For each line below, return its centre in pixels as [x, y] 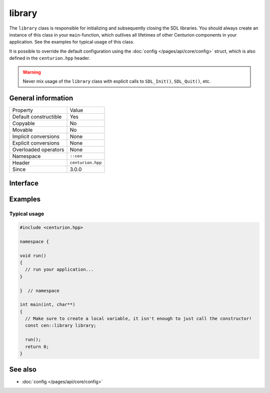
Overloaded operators [38, 149]
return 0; [37, 346]
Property [23, 110]
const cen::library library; [61, 326]
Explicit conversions [36, 143]
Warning [32, 72]
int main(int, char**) [47, 305]
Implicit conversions [36, 136]
